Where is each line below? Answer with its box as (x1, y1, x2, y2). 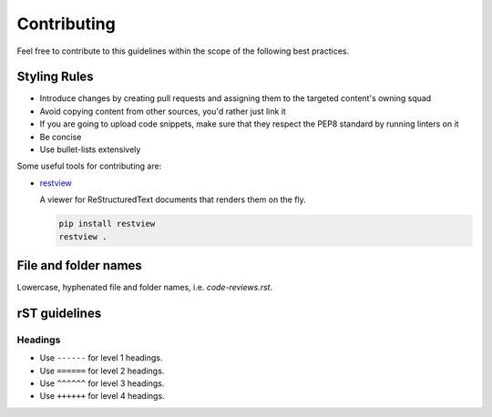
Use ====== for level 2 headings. (39, 365, 165, 376)
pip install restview (58, 219, 156, 229)
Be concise (39, 131, 82, 142)
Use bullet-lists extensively (39, 144, 141, 155)
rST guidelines (16, 305, 102, 320)
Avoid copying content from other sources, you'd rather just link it (39, 106, 286, 117)
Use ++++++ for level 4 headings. (39, 391, 165, 402)
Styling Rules (16, 69, 95, 85)
